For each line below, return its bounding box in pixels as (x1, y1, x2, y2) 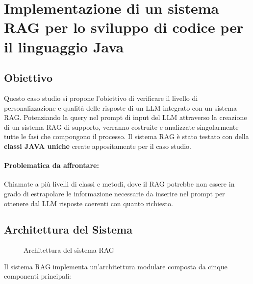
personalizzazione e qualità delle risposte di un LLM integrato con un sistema (4, 102, 237, 113)
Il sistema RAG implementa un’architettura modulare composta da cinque (4, 261, 228, 271)
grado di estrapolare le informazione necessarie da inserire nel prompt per (4, 188, 225, 198)
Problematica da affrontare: (4, 160, 99, 170)
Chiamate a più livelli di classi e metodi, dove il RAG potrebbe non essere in (4, 179, 235, 189)
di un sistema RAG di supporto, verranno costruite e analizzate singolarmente (4, 121, 239, 132)
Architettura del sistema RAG (24, 245, 114, 255)
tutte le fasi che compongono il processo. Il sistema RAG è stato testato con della (4, 131, 249, 142)
